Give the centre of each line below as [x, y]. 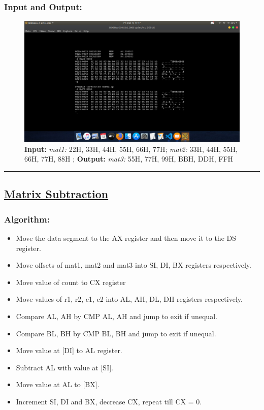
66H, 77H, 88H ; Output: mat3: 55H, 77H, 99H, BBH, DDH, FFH [129, 159]
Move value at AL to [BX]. [58, 384]
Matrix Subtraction [56, 194]
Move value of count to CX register [71, 282]
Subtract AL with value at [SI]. [64, 367]
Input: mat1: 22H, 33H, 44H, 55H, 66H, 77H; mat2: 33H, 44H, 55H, [131, 149]
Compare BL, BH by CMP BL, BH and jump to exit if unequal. [116, 333]
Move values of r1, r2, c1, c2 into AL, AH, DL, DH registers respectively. [129, 299]
